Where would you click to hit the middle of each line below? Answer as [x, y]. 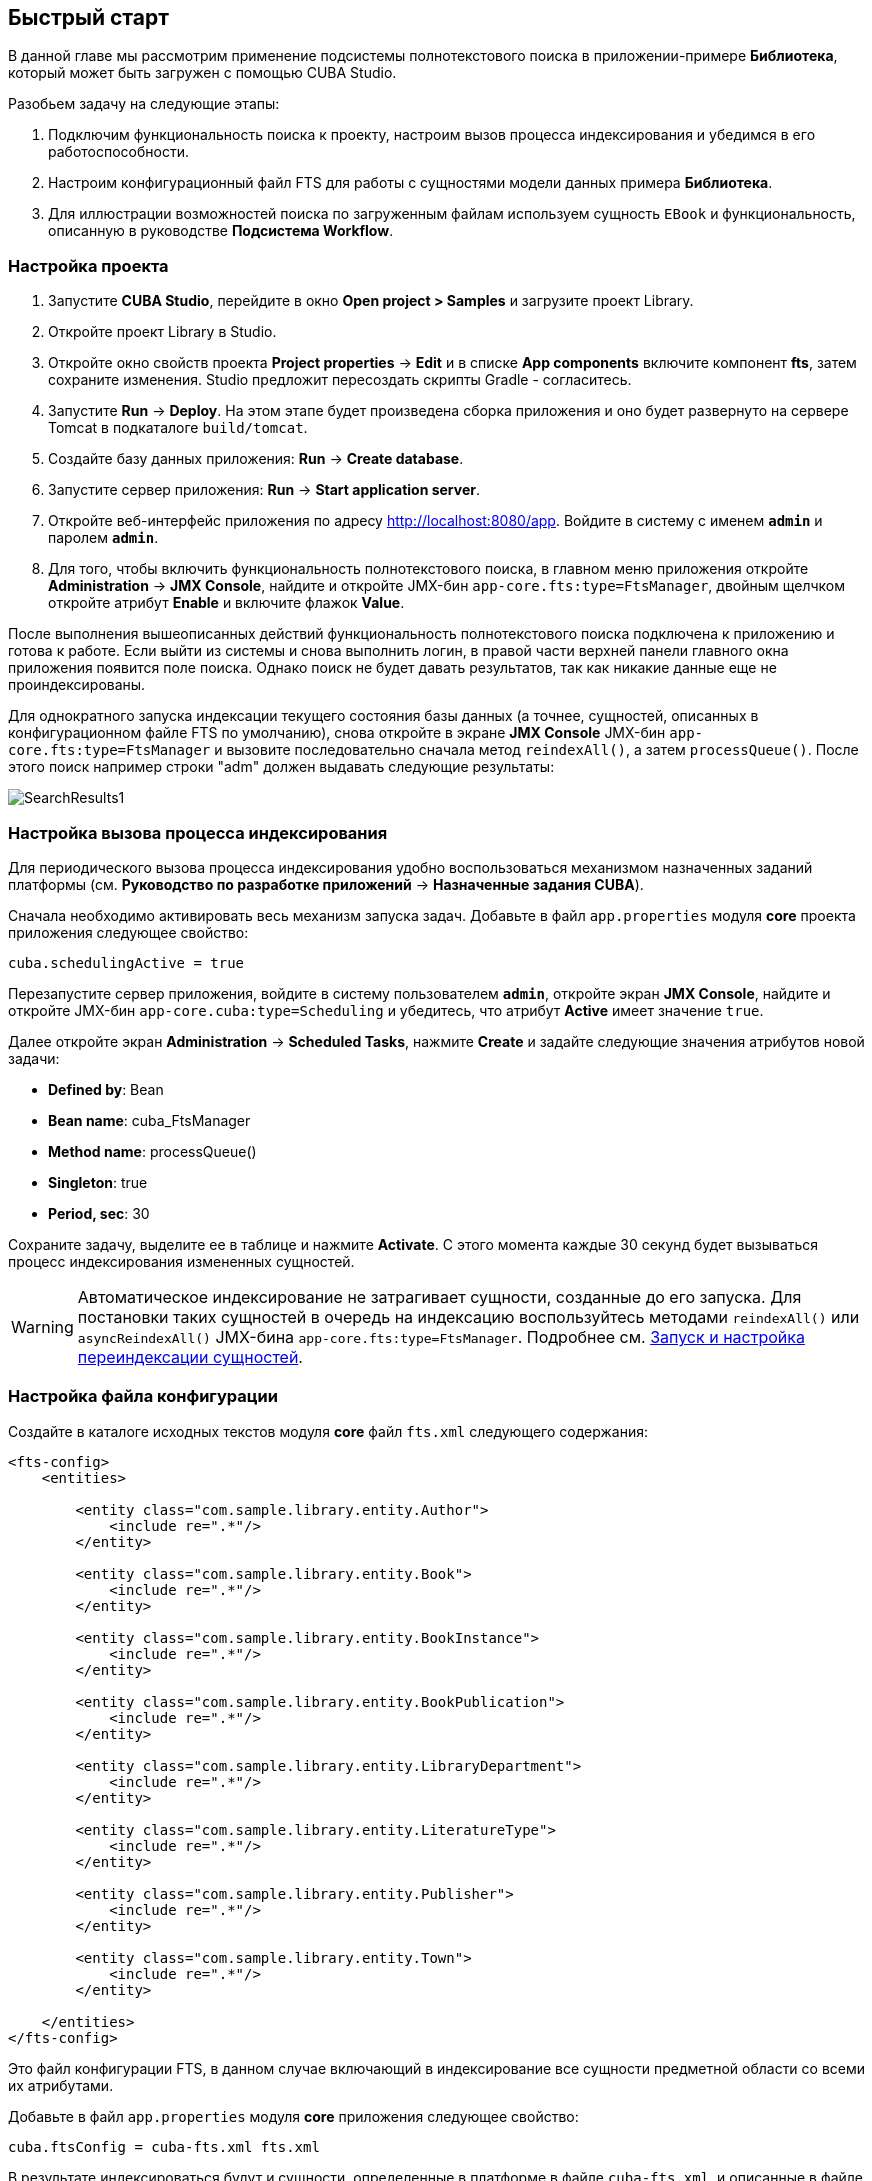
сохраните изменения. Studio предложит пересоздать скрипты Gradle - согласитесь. [340, 380]
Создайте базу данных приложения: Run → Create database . [256, 459]
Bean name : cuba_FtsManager [149, 1120]
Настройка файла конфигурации [143, 1396]
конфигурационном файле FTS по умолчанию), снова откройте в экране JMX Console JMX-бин [337, 733]
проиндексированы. [77, 685]
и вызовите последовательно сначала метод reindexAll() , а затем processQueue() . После [536, 750]
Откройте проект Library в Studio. [162, 332]
